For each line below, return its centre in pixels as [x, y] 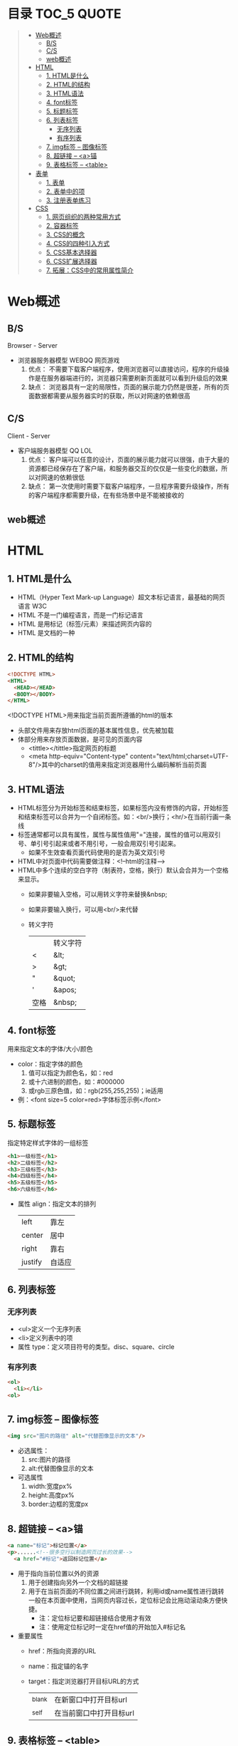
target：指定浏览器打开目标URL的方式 [83, 1681]
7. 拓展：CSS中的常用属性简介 [90, 270]
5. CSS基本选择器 [71, 252]
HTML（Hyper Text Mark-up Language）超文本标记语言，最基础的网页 [121, 597]
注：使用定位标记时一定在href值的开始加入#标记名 [112, 1627]
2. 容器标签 [62, 225]
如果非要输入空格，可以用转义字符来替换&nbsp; [98, 894]
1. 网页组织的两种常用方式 [83, 217]
